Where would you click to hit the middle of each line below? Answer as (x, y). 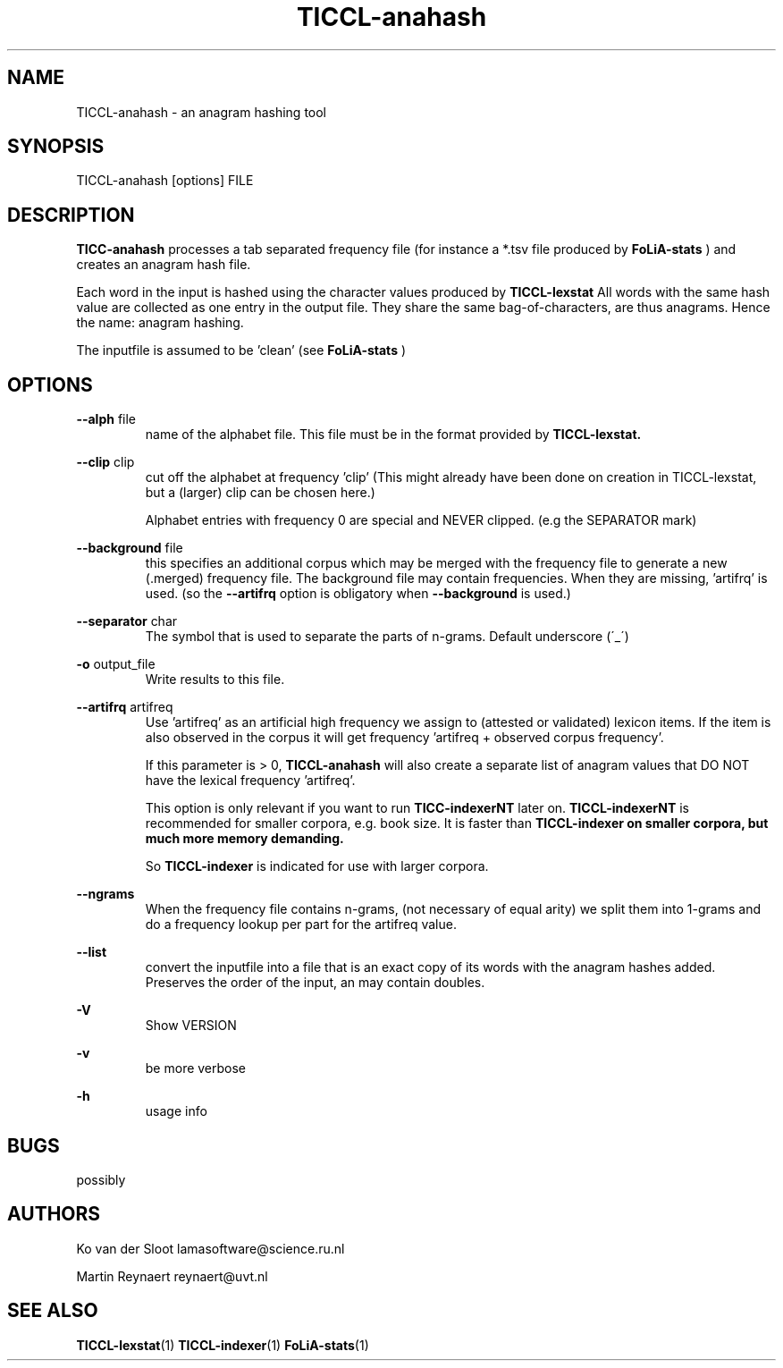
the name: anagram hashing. (160, 323)
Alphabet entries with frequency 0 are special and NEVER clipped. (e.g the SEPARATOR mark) (421, 520)
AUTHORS (54, 1214)
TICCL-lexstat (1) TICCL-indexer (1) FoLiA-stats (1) (223, 1345)
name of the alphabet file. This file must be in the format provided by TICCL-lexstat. (393, 435)
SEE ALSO (53, 1311)
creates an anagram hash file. (164, 265)
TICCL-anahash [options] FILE (165, 181)
